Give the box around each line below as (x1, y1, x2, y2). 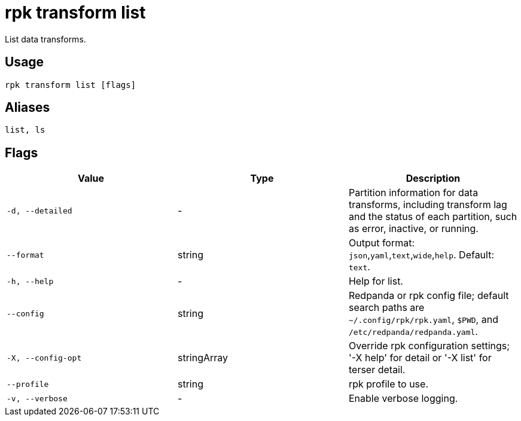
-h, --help (7, 276, 54, 286)
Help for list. (348, 275, 403, 288)
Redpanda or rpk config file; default (348, 289, 509, 302)
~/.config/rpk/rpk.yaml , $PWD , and (348, 313, 498, 326)
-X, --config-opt (7, 353, 82, 362)
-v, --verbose (7, 393, 68, 403)
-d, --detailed (7, 206, 72, 215)
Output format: (348, 237, 415, 249)
